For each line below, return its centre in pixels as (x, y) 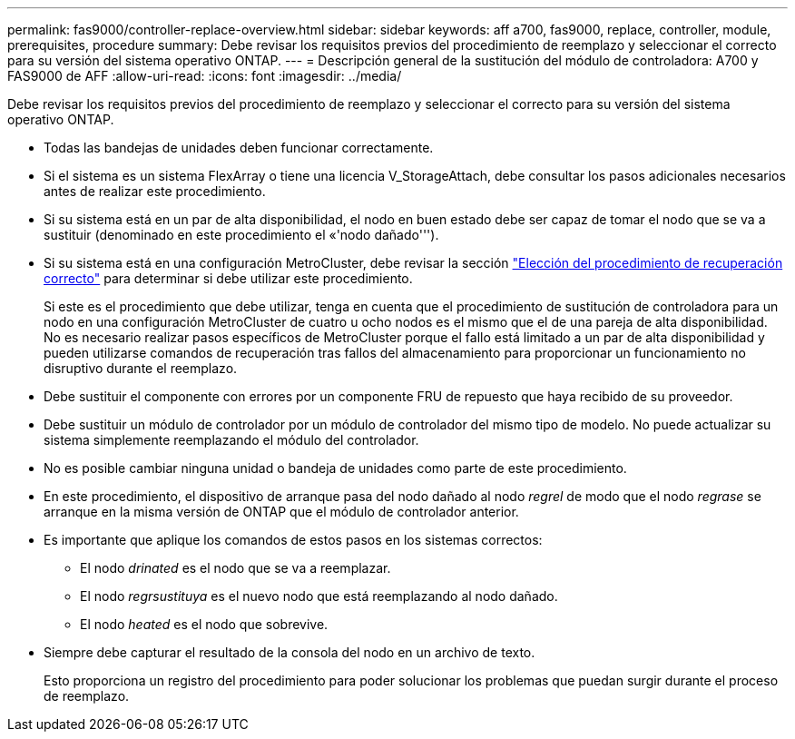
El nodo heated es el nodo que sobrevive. (204, 624)
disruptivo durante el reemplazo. (141, 368)
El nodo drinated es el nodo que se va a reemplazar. (236, 568)
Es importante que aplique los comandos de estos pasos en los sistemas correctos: (293, 540)
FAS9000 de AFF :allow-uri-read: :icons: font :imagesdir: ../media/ (205, 76)
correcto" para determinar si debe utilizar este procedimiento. (228, 278)
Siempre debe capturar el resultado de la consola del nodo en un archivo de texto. (290, 652)
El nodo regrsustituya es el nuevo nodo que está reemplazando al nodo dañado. (319, 596)
